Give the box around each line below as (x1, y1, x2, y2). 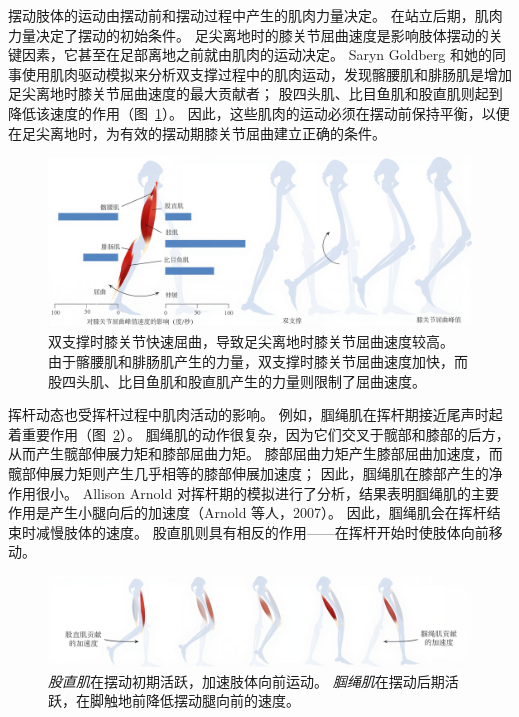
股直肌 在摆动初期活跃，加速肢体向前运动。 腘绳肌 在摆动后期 (48, 670, 445, 691)
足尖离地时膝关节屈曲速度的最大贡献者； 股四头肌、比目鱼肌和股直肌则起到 (8, 83, 503, 104)
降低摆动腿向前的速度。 (145, 690, 300, 711)
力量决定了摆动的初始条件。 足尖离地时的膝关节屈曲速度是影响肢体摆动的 (8, 24, 489, 45)
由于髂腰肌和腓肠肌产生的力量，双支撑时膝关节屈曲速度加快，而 (48, 350, 468, 371)
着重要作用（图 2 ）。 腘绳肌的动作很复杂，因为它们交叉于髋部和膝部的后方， (8, 423, 510, 444)
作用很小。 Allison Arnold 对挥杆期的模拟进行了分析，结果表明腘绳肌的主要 (8, 482, 499, 503)
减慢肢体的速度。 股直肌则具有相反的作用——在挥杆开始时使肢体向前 (35, 521, 489, 542)
